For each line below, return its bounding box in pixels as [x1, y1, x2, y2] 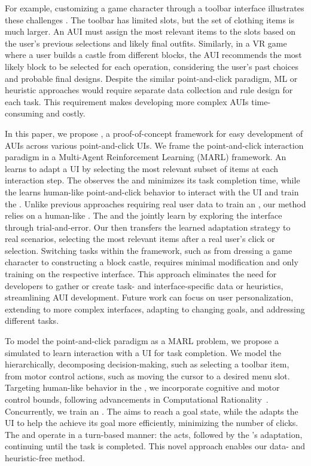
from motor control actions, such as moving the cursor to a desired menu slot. [5, 369, 290, 382]
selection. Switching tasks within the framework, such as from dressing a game [5, 244, 292, 256]
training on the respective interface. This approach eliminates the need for [5, 268, 277, 280]
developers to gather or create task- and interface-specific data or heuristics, [5, 279, 283, 292]
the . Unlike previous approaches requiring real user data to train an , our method [5, 197, 306, 210]
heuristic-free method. [5, 451, 85, 464]
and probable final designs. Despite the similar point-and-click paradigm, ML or [5, 72, 298, 84]
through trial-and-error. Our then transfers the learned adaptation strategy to [5, 220, 291, 233]
